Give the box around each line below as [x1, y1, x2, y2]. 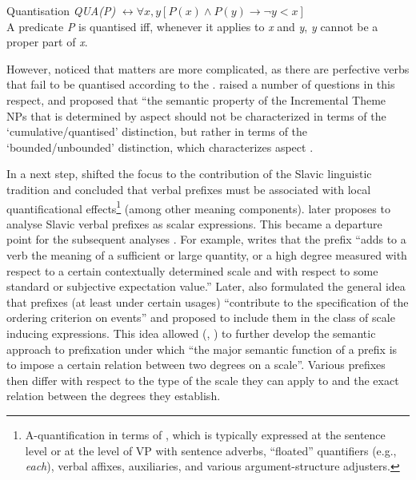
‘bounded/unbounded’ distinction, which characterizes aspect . [6, 138, 314, 155]
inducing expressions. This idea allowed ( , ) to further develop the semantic [6, 324, 376, 341]
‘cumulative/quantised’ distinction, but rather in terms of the [6, 123, 308, 140]
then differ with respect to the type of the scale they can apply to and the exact [6, 371, 399, 388]
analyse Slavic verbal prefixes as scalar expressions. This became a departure [6, 215, 382, 232]
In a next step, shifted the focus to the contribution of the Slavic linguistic [6, 165, 372, 182]
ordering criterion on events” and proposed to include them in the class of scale [6, 309, 395, 326]
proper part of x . [6, 34, 88, 50]
